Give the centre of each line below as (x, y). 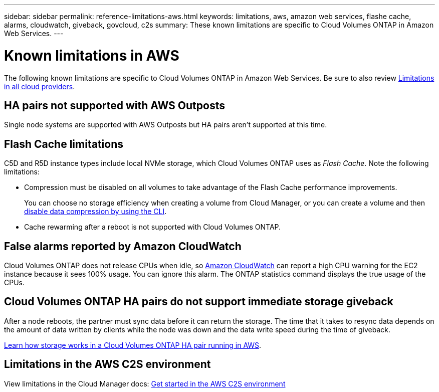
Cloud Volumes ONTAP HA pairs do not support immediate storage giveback (199, 302)
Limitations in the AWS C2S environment (107, 364)
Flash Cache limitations (64, 144)
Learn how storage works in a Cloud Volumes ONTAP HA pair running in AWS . (133, 345)
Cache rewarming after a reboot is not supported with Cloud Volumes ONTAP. (153, 227)
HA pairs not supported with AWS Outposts (115, 105)
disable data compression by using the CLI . (95, 212)
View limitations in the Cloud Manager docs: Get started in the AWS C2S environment (145, 383)
